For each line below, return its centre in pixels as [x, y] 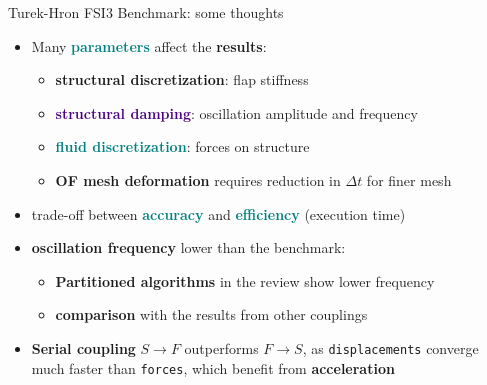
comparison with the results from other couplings [211, 314]
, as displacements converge [390, 347]
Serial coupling [83, 347]
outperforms [221, 347]
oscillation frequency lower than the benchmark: [188, 247]
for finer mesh [409, 179]
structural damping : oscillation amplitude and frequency [236, 112]
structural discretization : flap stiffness [182, 79]
